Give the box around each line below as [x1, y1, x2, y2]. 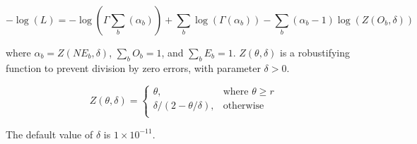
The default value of [6, 126, 93, 141]
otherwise [223, 100, 264, 111]
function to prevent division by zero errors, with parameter [6, 60, 261, 75]
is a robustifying [279, 45, 350, 59]
